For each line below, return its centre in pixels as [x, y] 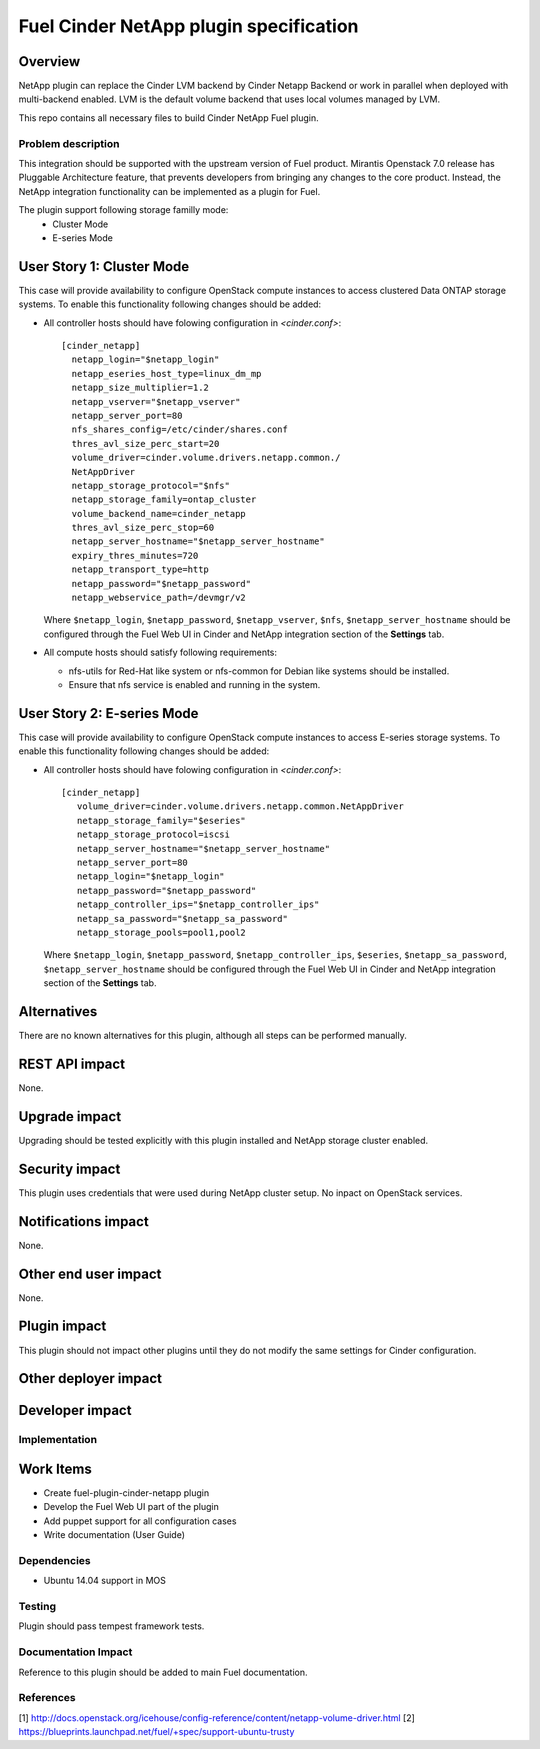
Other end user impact [90, 1273]
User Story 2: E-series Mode [108, 713]
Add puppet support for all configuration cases [140, 1521]
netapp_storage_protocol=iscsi [153, 834]
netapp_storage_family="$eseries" [161, 820]
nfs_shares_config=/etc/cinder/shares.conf [180, 429]
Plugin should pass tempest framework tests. [111, 1626]
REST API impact [71, 1063]
